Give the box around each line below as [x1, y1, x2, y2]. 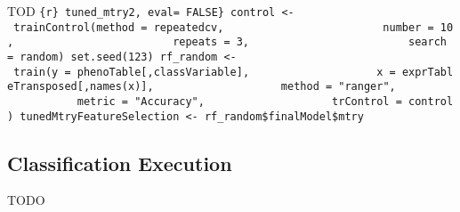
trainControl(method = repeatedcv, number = [13, 20, 434, 34]
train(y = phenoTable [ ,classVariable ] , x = [13, 65, 396, 78]
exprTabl [401, 65, 454, 78]
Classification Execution [7, 149, 232, 176]
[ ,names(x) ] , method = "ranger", [77, 80, 396, 94]
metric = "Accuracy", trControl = [77, 94, 402, 108]
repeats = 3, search [173, 36, 447, 49]
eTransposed [7, 80, 77, 94]
